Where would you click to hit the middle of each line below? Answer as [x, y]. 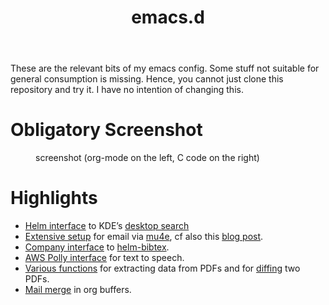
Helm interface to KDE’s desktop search [107, 226]
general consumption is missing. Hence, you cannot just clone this [147, 79]
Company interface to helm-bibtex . [97, 247]
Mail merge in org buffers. [78, 290]
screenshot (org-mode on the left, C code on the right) [147, 158]
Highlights [54, 198]
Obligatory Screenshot [106, 130]
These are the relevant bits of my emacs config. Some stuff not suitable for [165, 68]
